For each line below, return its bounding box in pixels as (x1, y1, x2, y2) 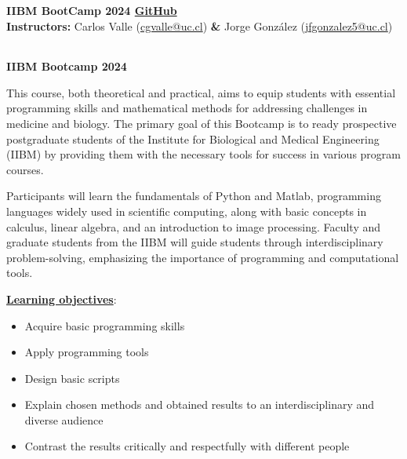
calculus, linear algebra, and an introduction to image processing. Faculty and (6, 218, 381, 235)
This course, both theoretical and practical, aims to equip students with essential (6, 84, 396, 100)
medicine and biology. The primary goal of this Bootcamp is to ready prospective (6, 115, 397, 131)
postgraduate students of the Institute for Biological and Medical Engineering (6, 130, 380, 147)
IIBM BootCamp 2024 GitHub (6, 2, 177, 18)
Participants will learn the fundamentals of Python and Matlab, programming (6, 188, 381, 204)
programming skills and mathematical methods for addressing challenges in (6, 100, 368, 116)
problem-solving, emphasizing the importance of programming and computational (6, 249, 399, 265)
